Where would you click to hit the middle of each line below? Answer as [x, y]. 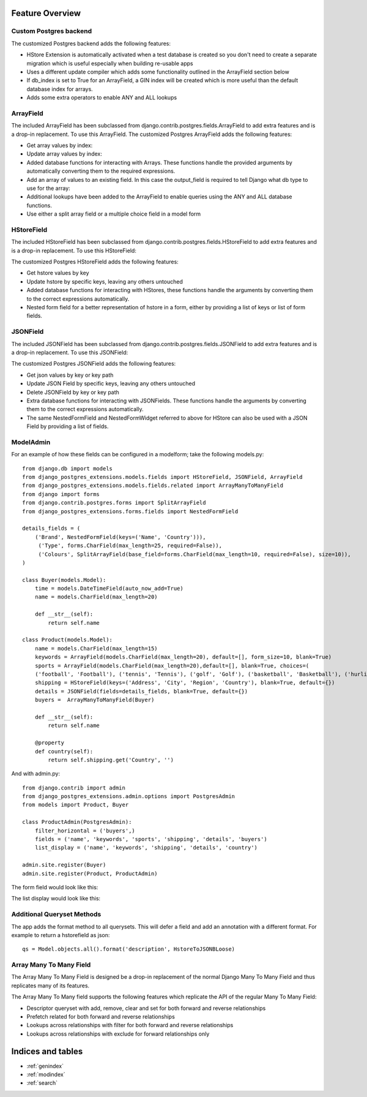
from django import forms [61, 494]
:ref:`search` [42, 1083]
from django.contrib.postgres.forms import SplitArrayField [114, 503]
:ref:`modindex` [46, 1074]
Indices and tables [47, 1051]
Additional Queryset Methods [56, 914]
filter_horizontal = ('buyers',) [85, 831]
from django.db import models [68, 468]
